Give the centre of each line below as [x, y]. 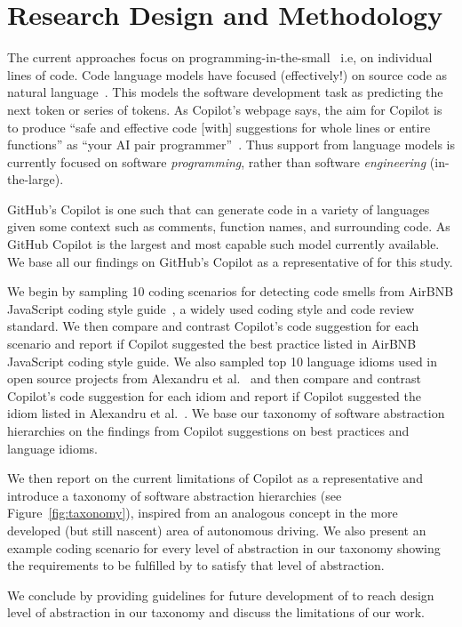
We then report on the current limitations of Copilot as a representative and [215, 478]
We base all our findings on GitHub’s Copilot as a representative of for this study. [230, 261]
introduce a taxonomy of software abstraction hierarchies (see [175, 495]
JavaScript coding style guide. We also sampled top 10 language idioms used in [223, 361]
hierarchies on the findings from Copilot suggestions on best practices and [208, 430]
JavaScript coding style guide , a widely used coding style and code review [211, 308]
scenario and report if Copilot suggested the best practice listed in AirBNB [212, 344]
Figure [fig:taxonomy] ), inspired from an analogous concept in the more [203, 513]
